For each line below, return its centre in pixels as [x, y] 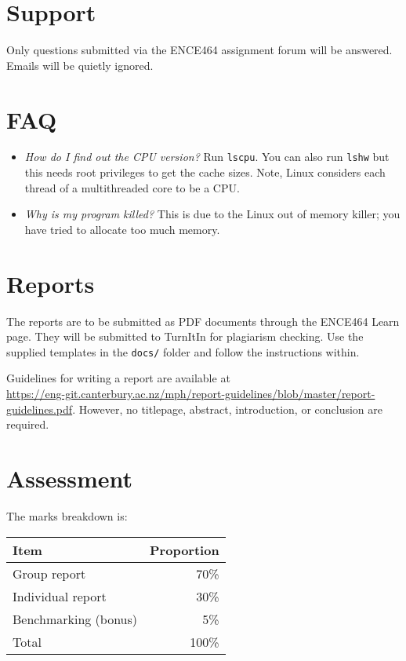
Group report [49, 573]
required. [28, 424]
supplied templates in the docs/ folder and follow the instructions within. [183, 351]
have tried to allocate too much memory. [122, 229]
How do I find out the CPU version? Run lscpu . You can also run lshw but [207, 157]
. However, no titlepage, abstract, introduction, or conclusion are [227, 409]
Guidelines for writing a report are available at [118, 378]
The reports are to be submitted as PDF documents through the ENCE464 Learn [203, 321]
